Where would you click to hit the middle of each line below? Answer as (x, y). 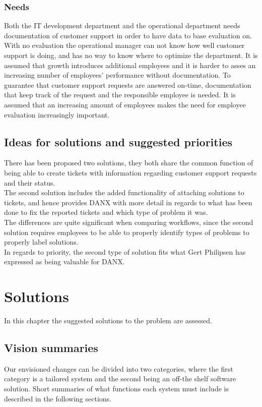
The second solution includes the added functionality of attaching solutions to (124, 192)
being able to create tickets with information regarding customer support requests (130, 172)
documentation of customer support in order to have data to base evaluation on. (128, 35)
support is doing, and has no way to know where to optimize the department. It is (131, 55)
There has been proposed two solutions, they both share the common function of (129, 163)
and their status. (30, 182)
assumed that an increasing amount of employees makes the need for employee (125, 104)
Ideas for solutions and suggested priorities (118, 141)
